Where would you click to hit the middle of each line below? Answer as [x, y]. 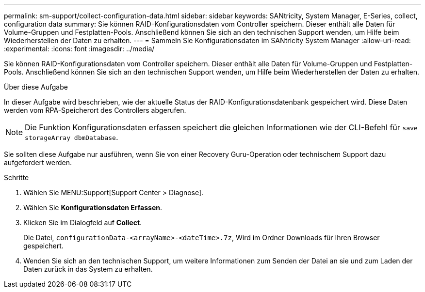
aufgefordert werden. [38, 162]
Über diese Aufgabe [36, 87]
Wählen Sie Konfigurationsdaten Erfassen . [93, 207]
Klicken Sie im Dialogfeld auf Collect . [83, 223]
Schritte [16, 177]
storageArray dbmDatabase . [72, 137]
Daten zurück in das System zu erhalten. [88, 269]
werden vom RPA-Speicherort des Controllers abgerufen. [95, 110]
